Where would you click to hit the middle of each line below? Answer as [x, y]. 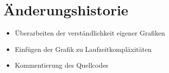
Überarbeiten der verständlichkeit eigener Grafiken [90, 33]
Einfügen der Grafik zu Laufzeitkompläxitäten [83, 49]
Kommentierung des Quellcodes [61, 65]
